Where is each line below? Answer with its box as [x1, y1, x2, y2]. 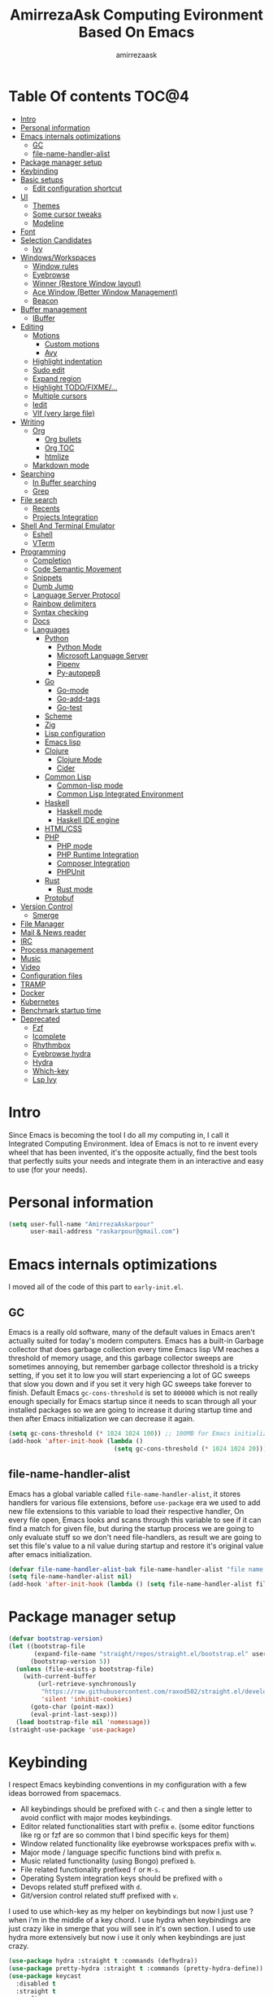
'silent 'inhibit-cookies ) [41, 1696, 132, 1704]
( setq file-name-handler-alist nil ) [8, 1573, 132, 1581]
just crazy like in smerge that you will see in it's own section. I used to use [8, 1924, 256, 1933]
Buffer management [19, 304, 88, 314]
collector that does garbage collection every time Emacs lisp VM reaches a [8, 1345, 260, 1354]
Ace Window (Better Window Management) [32, 287, 179, 296]
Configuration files [19, 971, 83, 981]
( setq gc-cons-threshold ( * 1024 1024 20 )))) [113, 1444, 271, 1453]
